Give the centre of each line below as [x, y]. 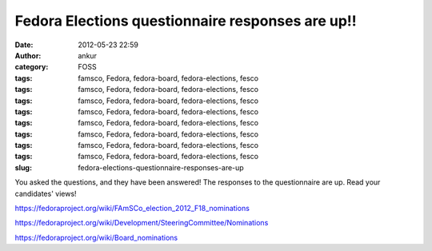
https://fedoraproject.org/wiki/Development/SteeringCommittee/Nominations [142, 223]
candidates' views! [46, 193]
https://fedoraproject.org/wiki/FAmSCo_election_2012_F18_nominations [132, 209]
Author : [28, 55]
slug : [23, 167]
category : [32, 67]
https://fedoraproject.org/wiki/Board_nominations [96, 237]
